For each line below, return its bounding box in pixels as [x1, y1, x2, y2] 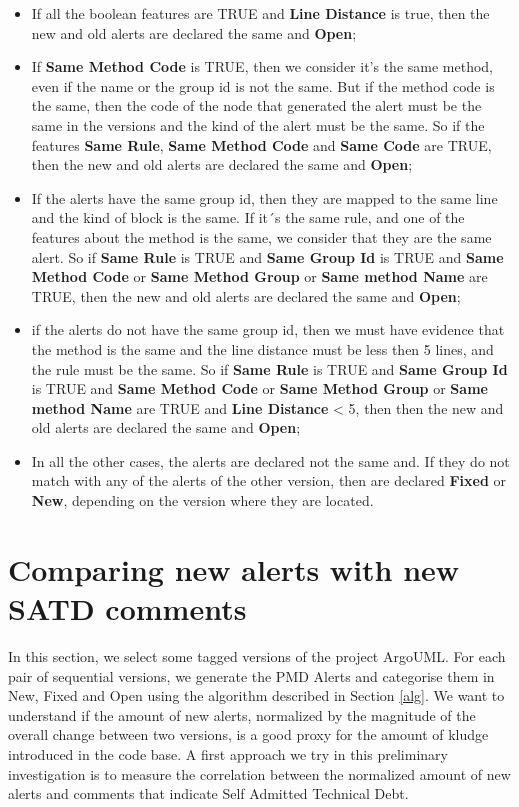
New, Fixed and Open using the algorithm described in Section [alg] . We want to [8, 685, 505, 706]
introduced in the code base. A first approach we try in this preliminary [8, 743, 448, 764]
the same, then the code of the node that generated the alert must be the [31, 95, 482, 116]
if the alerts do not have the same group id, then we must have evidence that [31, 319, 505, 340]
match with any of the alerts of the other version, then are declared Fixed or [31, 470, 506, 491]
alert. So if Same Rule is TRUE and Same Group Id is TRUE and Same [31, 246, 504, 267]
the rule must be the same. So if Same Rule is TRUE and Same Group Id [31, 358, 508, 379]
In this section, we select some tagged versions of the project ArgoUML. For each [8, 645, 506, 666]
